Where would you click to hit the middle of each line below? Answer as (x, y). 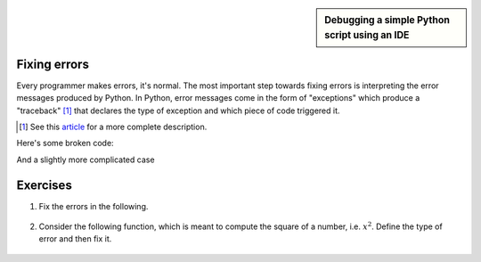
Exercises (45, 185)
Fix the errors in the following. (94, 206)
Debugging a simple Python (387, 20)
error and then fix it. (75, 239)
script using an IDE (367, 35)
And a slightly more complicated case (86, 160)
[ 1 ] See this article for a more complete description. (113, 127)
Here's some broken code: (65, 143)
